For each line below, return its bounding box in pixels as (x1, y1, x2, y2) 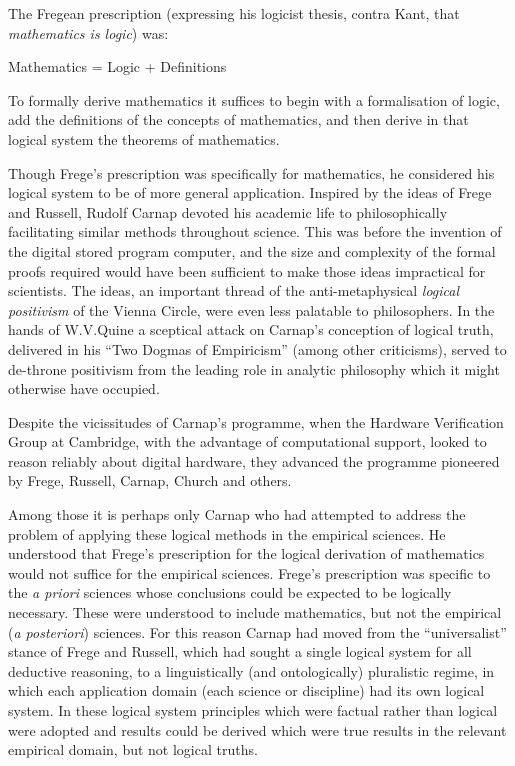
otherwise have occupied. (8, 378, 160, 399)
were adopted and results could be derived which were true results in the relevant (8, 719, 507, 740)
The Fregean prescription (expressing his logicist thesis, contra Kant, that (8, 3, 460, 23)
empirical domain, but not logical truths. (8, 739, 258, 760)
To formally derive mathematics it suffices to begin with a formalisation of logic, (8, 89, 500, 110)
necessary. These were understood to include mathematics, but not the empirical (8, 602, 502, 623)
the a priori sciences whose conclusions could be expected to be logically (8, 582, 452, 603)
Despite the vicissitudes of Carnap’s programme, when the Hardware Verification (8, 411, 504, 432)
